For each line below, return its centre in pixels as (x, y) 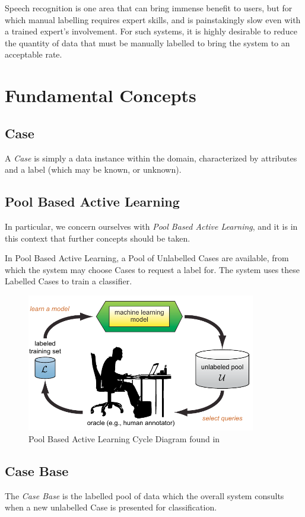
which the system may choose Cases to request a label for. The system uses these (152, 269)
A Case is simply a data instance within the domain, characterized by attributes (151, 158)
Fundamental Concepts (101, 95)
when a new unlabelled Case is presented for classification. (111, 507)
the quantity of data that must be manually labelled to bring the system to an (147, 42)
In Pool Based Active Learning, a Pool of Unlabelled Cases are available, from (147, 258)
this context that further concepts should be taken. (98, 238)
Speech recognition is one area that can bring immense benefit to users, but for (149, 8)
